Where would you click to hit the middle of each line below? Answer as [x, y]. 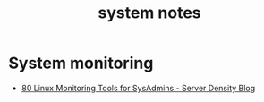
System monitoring [81, 63]
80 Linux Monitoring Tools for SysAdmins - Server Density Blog [138, 88]
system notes [149, 13]
